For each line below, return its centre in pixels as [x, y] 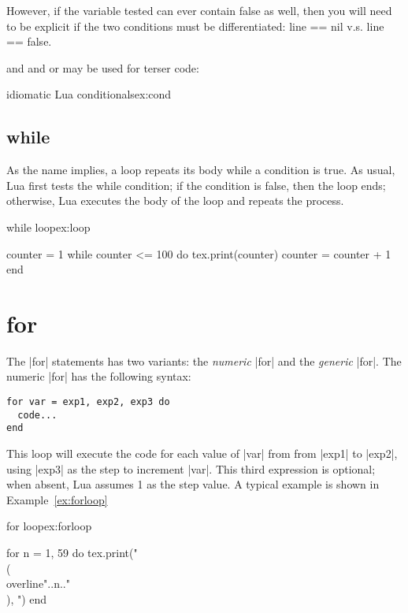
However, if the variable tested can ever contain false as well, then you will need [199, 10]
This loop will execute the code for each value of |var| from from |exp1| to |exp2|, [202, 453]
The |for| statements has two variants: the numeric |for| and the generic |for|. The [204, 360]
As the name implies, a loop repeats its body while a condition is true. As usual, [201, 170]
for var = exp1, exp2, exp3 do [88, 402]
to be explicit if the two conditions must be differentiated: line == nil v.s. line [195, 26]
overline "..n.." [38, 583]
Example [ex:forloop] [57, 499]
